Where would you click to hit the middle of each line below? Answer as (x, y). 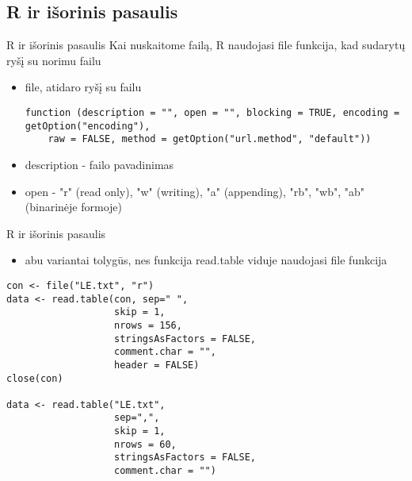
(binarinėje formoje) (74, 207)
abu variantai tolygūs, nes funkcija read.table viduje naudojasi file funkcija (206, 260)
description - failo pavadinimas (99, 164)
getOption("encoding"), (88, 126)
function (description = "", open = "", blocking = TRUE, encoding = (212, 112)
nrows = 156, (148, 325)
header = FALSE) (157, 365)
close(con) (35, 378)
